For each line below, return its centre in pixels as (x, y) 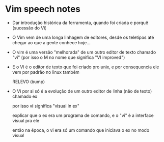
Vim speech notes (43, 9)
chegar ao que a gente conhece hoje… (51, 42)
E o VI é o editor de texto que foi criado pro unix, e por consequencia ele (86, 67)
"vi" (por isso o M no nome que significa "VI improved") (68, 57)
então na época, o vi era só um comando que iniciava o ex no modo (81, 130)
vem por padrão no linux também (46, 72)
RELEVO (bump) (28, 82)
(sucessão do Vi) (29, 28)
